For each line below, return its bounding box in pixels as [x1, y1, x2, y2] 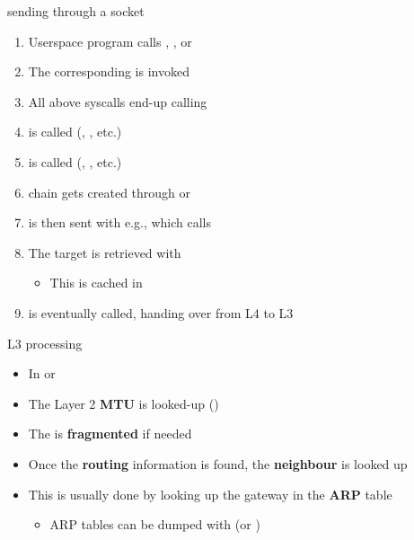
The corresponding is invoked [28, 62, 189, 81]
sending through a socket [7, 2, 145, 20]
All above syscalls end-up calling [28, 92, 207, 111]
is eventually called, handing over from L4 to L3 [28, 303, 294, 322]
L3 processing [7, 333, 83, 352]
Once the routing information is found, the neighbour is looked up [28, 454, 408, 473]
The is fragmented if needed [28, 424, 192, 443]
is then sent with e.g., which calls [28, 213, 212, 232]
